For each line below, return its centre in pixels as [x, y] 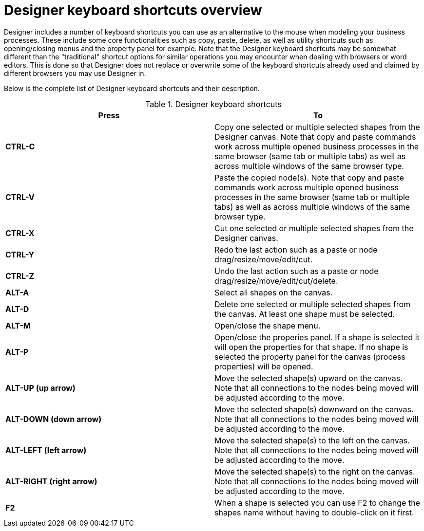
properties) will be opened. [264, 366]
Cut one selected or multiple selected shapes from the [314, 228]
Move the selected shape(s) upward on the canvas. [308, 378]
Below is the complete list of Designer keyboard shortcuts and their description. [132, 88]
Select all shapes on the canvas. [274, 292]
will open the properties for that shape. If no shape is [311, 347]
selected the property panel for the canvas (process [310, 357]
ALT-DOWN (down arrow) [54, 419]
